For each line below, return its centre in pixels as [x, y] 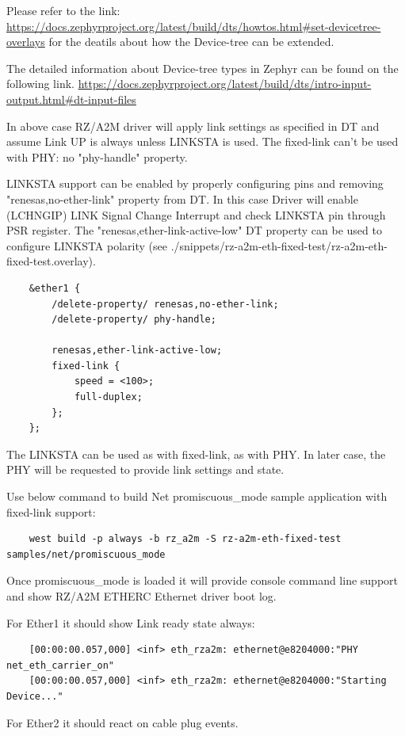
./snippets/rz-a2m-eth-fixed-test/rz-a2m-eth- [279, 245]
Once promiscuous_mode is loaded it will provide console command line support [202, 580]
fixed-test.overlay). [51, 261]
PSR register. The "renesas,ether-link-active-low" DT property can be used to [194, 230]
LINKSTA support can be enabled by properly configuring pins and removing [195, 183]
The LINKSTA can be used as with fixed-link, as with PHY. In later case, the [196, 454]
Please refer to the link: [63, 10]
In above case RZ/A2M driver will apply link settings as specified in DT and [193, 126]
